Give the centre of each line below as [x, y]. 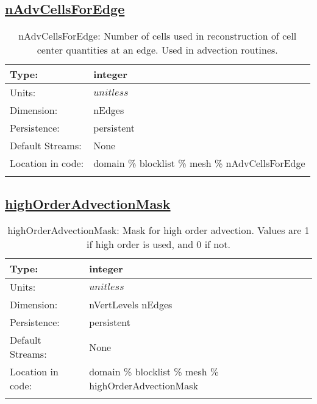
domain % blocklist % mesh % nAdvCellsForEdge [199, 163]
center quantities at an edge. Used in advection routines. [157, 50]
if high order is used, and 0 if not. [158, 244]
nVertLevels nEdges [131, 305]
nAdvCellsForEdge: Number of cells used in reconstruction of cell [158, 36]
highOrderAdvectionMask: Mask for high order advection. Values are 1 [158, 230]
